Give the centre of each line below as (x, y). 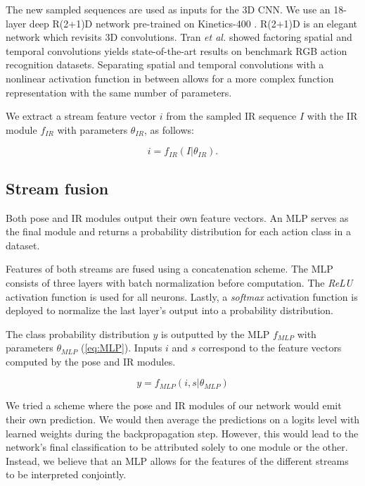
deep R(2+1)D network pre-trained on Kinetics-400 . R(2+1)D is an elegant (193, 23)
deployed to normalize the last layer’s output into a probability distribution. (169, 310)
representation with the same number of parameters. (119, 92)
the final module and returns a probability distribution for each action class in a (178, 231)
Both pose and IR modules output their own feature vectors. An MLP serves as (177, 217)
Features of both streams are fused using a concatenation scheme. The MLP (169, 269)
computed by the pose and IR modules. (91, 361)
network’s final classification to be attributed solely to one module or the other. (177, 447)
